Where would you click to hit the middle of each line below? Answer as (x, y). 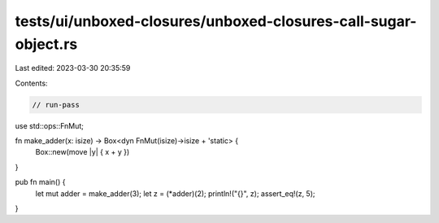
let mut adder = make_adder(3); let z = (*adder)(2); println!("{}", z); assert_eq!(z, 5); (176, 193)
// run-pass (56, 105)
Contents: (31, 83)
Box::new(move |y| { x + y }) (83, 152)
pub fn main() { (40, 182)
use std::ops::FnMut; (50, 125)
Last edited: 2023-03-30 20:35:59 (73, 68)
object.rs (46, 44)
